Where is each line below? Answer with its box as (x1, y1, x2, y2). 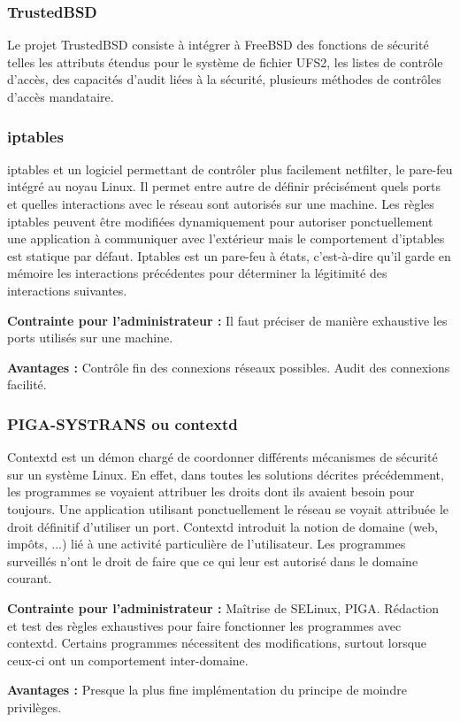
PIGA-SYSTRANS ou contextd (7, 412, 238, 434)
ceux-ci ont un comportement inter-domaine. (7, 650, 249, 669)
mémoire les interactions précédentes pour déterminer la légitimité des (7, 264, 387, 282)
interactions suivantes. (7, 280, 127, 299)
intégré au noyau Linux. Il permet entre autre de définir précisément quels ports (7, 177, 441, 196)
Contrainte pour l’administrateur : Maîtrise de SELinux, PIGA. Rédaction (7, 598, 440, 617)
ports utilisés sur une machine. (7, 328, 173, 347)
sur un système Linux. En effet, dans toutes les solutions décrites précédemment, (7, 465, 444, 483)
